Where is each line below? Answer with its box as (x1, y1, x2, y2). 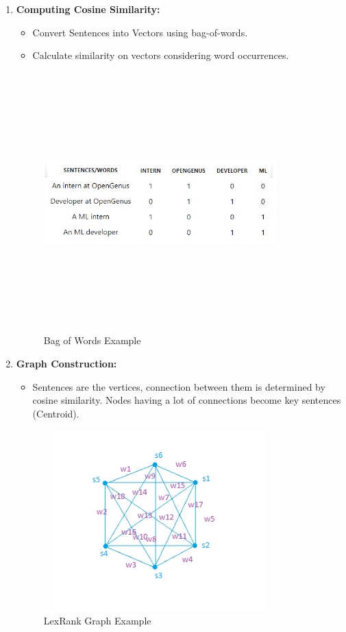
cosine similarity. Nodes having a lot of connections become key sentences (32, 393, 341, 407)
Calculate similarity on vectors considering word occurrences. (32, 48, 289, 62)
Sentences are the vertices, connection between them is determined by (32, 379, 325, 393)
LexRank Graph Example (43, 613, 151, 628)
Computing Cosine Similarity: (16, 2, 160, 16)
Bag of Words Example (43, 333, 141, 348)
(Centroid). (32, 406, 79, 420)
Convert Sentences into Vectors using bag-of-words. (32, 25, 248, 39)
